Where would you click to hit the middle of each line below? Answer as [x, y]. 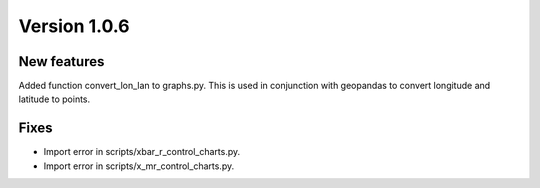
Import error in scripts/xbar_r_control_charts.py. [142, 152]
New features [61, 61]
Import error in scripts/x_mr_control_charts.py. [139, 166]
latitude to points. [54, 99]
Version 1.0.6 [74, 26]
